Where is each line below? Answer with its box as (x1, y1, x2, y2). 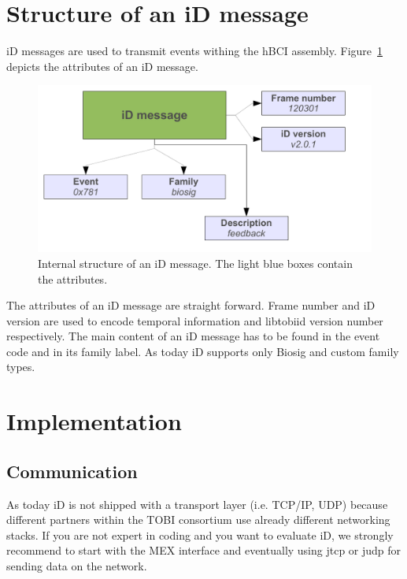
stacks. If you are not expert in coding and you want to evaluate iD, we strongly (6, 526, 394, 543)
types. (6, 358, 35, 375)
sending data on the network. (6, 558, 147, 574)
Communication (6, 458, 138, 483)
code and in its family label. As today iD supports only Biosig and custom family (6, 343, 399, 359)
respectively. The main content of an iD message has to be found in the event (6, 328, 380, 344)
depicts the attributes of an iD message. (6, 58, 198, 74)
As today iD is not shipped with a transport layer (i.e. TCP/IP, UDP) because (6, 495, 388, 512)
